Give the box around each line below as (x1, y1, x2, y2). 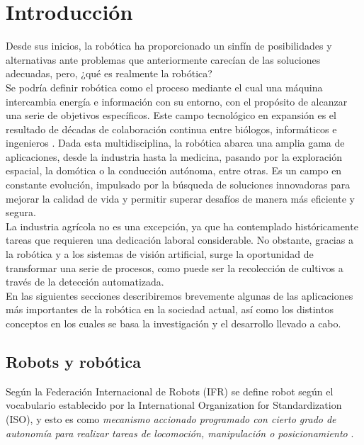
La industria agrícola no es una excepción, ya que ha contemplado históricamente (6, 218, 358, 233)
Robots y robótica (6, 350, 141, 372)
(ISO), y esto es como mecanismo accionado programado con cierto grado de (6, 411, 336, 426)
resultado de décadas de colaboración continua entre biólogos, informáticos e (6, 121, 337, 136)
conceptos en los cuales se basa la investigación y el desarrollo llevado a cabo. (6, 316, 341, 330)
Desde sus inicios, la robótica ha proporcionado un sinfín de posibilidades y (6, 38, 332, 53)
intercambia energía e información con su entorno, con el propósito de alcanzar (6, 94, 348, 108)
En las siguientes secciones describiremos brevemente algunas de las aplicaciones (6, 288, 353, 303)
